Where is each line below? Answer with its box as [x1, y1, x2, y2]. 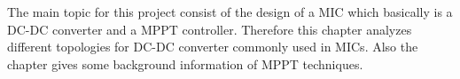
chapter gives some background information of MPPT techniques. [7, 54, 363, 73]
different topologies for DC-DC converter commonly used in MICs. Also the [7, 37, 418, 56]
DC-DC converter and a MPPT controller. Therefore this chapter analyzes [7, 20, 412, 38]
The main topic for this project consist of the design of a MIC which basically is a [7, 3, 453, 20]
